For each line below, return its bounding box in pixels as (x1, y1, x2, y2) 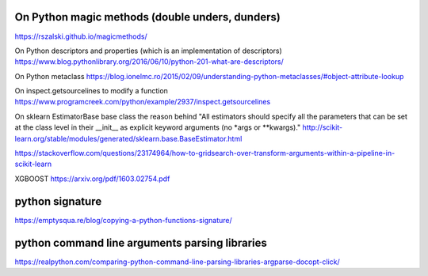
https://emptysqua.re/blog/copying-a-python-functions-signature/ (14, 215, 233, 225)
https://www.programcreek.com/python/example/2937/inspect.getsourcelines (14, 97, 271, 107)
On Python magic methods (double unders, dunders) (14, 10, 281, 24)
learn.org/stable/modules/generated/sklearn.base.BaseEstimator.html (14, 134, 243, 143)
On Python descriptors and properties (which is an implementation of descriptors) (14, 46, 283, 55)
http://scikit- (302, 123, 343, 132)
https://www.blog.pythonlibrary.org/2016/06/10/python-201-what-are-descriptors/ (14, 57, 285, 66)
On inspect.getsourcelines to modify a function (14, 86, 168, 96)
